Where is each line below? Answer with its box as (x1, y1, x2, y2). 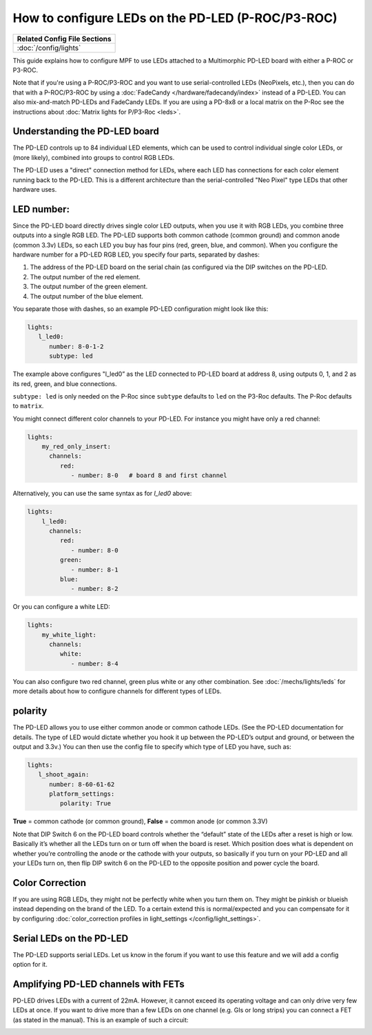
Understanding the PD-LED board (12, 125, 160, 137)
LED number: (12, 203, 70, 215)
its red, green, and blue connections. (12, 379, 117, 388)
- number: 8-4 (70, 659, 118, 667)
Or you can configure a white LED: (12, 603, 110, 611)
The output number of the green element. (30, 283, 148, 291)
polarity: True (59, 800, 112, 807)
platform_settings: (49, 790, 115, 798)
